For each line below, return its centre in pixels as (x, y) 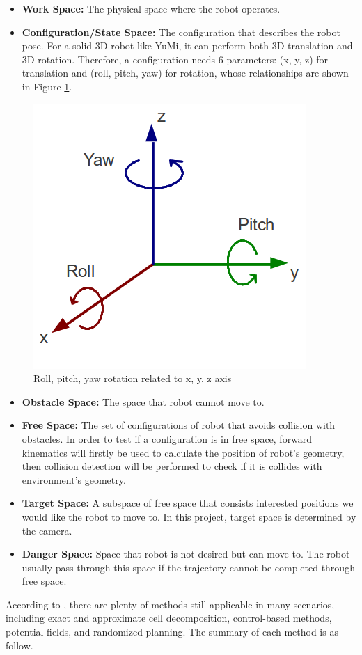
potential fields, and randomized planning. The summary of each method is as (172, 632)
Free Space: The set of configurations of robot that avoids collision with (179, 425)
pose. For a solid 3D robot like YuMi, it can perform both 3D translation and (187, 46)
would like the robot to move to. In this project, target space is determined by (189, 516)
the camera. (47, 530)
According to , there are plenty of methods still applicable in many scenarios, (170, 604)
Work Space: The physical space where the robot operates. (151, 8)
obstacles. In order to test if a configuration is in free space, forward (167, 438)
